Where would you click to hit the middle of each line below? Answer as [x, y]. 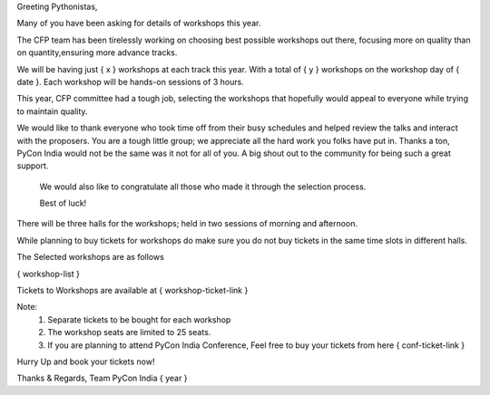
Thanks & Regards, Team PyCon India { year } [102, 378]
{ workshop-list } [49, 274]
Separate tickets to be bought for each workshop [139, 319]
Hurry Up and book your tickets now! [86, 361]
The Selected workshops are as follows [91, 257]
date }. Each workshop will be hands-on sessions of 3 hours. [130, 82]
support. [33, 166]
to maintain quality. [52, 111]
